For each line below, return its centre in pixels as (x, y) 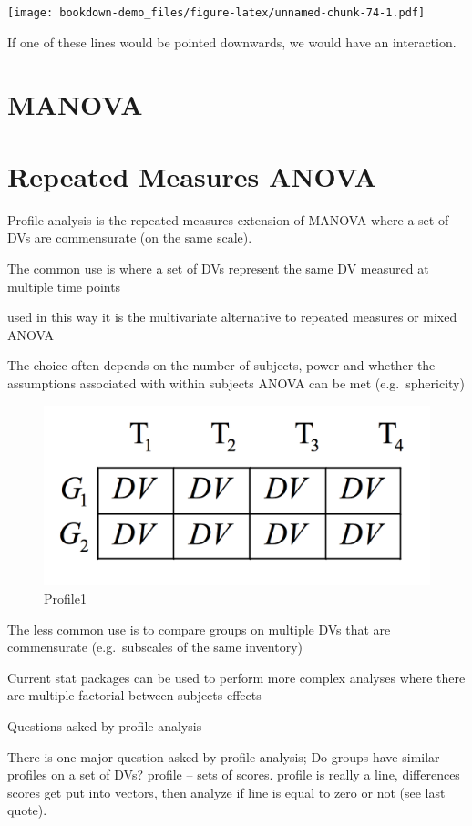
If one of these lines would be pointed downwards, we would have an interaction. (232, 41)
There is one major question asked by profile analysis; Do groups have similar (224, 756)
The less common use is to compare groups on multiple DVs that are (199, 629)
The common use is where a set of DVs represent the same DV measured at (218, 268)
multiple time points (64, 286)
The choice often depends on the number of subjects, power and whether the (221, 365)
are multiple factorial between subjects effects (134, 695)
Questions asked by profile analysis (105, 725)
